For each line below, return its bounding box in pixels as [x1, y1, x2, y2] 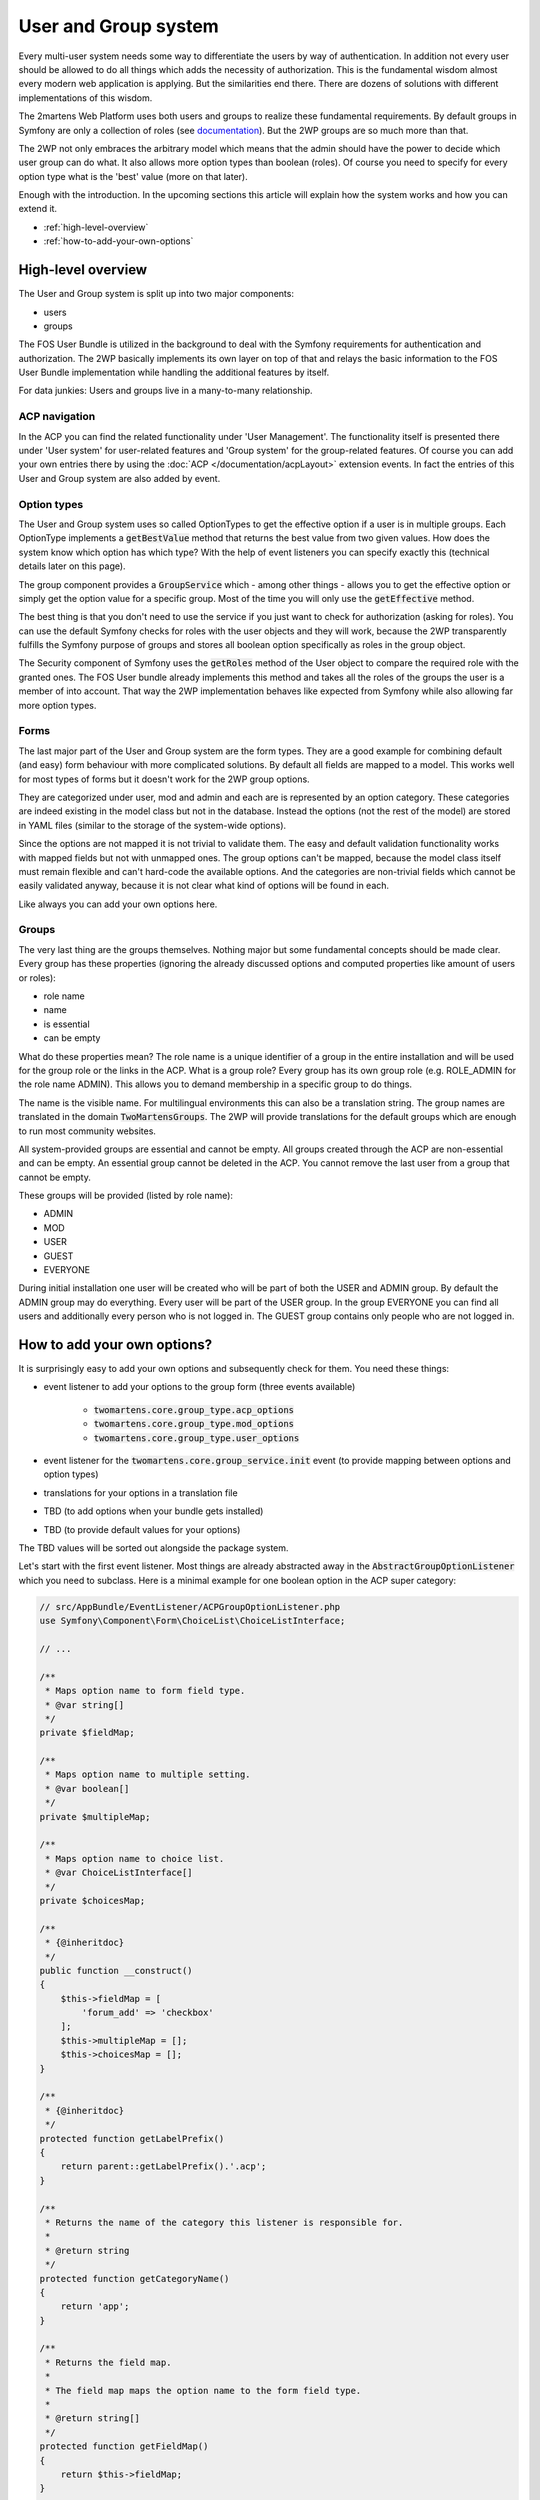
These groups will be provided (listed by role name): [18, 1190, 234, 1202]
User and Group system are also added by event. [18, 472, 221, 484]
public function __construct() [39, 1965, 194, 1976]
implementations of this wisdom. [18, 91, 153, 104]
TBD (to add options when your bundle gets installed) [43, 1505, 264, 1517]
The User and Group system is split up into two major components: [18, 288, 295, 300]
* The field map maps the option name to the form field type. [45, 2385, 362, 2396]
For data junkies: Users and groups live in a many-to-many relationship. [18, 385, 313, 397]
